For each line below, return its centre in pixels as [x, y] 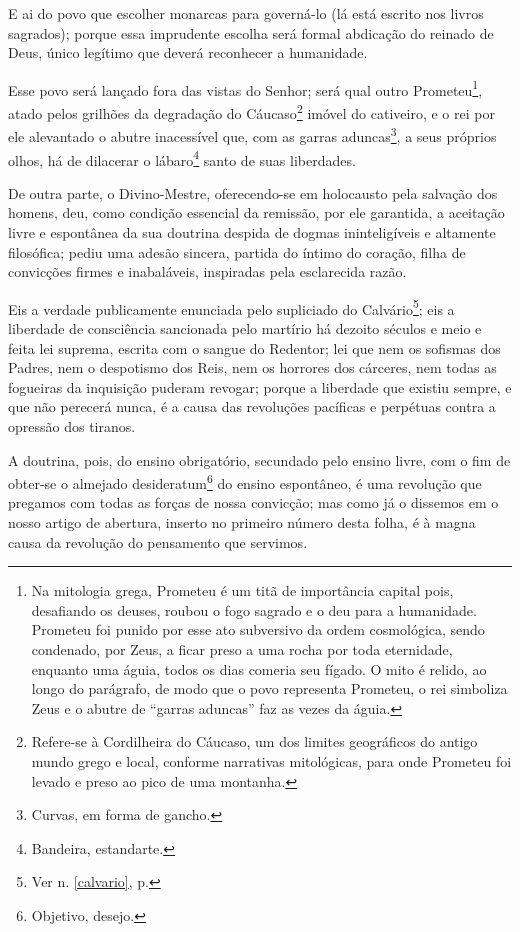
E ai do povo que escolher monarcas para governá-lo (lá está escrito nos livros [246, 13]
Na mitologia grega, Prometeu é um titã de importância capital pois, [242, 590]
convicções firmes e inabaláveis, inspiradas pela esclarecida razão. [207, 271]
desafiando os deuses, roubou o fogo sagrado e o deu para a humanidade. [254, 609]
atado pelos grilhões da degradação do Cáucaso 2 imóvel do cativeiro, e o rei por [251, 111]
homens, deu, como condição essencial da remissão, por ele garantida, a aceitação [256, 212]
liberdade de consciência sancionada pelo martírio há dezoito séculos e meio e [245, 328]
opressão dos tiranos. [72, 425]
